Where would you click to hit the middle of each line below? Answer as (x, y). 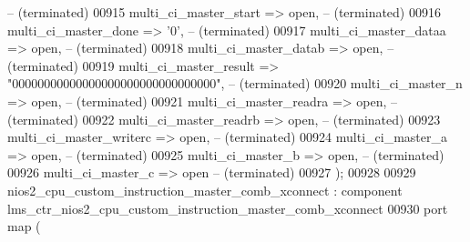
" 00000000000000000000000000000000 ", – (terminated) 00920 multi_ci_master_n (235, 83)
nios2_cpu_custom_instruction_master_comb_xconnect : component (205, 190)
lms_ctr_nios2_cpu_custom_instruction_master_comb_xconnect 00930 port (228, 208)
